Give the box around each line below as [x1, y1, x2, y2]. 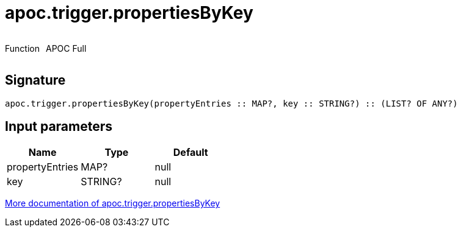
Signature [5, 72, 66, 88]
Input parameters [5, 119, 113, 135]
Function [5, 43, 40, 54]
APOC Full [45, 43, 87, 54]
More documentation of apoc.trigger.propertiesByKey [5, 198, 220, 209]
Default [173, 146, 208, 159]
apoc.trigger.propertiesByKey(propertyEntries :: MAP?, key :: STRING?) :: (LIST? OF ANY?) [5, 98, 458, 108]
